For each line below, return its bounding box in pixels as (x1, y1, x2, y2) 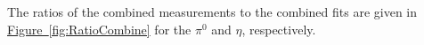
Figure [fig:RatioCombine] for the (7, 19, 192, 38)
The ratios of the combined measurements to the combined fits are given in (7, 3, 418, 20)
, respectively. (241, 19, 316, 38)
